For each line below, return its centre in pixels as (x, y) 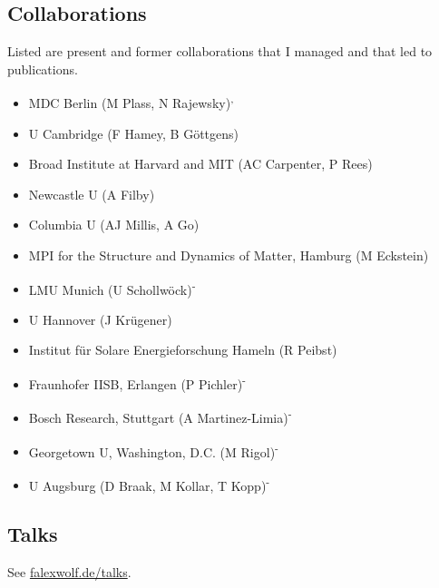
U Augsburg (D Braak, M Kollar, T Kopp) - (149, 484)
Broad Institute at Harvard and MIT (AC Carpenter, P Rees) (200, 164)
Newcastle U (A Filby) (92, 194)
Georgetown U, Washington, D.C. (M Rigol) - (153, 450)
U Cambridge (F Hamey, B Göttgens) (133, 133)
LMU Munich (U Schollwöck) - (112, 288)
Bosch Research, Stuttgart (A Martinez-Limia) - (160, 416)
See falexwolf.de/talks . (69, 572)
